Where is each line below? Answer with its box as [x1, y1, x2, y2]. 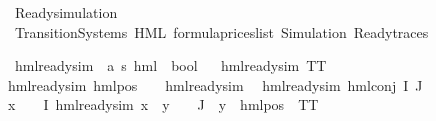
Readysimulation [14, 2, 118, 22]
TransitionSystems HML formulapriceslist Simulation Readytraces [14, 21, 429, 42]
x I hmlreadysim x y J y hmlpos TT [8, 94, 319, 115]
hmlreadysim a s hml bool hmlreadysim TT [14, 55, 327, 76]
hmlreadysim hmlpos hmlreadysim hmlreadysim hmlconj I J [8, 74, 423, 95]
